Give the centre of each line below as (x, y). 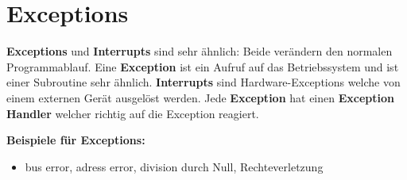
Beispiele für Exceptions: (76, 140)
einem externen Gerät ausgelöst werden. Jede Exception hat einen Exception (200, 97)
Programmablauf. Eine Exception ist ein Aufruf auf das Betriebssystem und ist (203, 66)
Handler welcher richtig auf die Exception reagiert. (133, 113)
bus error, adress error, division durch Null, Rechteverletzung (174, 166)
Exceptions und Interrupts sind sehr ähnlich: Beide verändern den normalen (200, 51)
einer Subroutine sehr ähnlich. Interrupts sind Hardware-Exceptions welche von (203, 82)
